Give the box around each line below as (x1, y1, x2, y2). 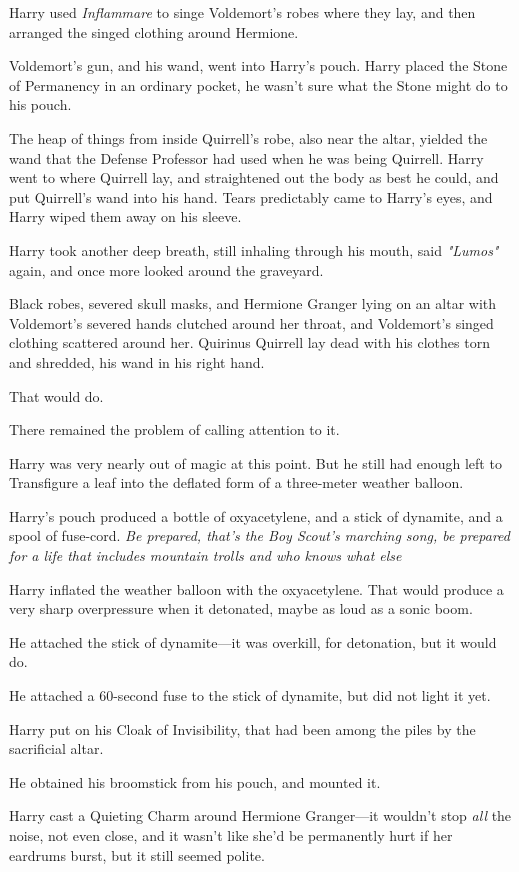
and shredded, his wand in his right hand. (9, 351, 265, 372)
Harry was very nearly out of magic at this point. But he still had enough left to (9, 452, 502, 473)
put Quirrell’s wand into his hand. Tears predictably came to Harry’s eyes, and (9, 186, 493, 207)
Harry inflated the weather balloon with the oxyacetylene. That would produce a (9, 578, 504, 599)
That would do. (9, 385, 104, 406)
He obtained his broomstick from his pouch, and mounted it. (9, 771, 381, 792)
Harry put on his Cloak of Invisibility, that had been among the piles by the (9, 718, 476, 739)
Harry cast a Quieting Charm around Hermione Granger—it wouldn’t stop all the (9, 805, 512, 826)
